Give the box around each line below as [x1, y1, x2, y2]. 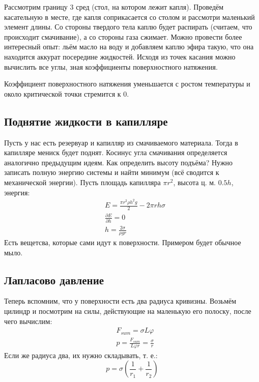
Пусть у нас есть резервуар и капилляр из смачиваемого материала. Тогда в [4, 137, 238, 148]
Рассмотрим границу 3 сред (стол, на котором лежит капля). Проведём [4, 2, 224, 12]
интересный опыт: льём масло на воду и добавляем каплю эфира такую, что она [4, 41, 254, 52]
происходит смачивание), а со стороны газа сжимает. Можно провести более [4, 31, 242, 42]
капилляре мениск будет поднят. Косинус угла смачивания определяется [4, 147, 227, 158]
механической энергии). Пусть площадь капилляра [4, 177, 161, 187]
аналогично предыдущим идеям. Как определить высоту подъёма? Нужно [4, 157, 233, 167]
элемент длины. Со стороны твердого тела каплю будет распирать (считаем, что [4, 21, 252, 32]
